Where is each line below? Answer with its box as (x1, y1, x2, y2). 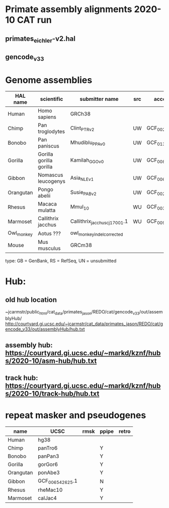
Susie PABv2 (70, 188, 97, 197)
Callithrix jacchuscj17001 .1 (70, 218, 128, 225)
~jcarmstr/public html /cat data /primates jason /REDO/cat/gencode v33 (5, 309, 140, 316)
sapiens (37, 113, 57, 120)
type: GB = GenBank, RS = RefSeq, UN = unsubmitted (5, 258, 117, 264)
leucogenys (37, 178, 65, 185)
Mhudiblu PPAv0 (70, 139, 106, 147)
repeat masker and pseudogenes (5, 410, 146, 421)
